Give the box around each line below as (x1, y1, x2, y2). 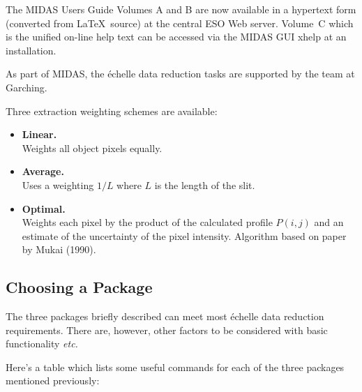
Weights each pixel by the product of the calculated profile (22, 215, 273, 229)
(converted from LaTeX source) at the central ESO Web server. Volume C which (6, 15, 354, 30)
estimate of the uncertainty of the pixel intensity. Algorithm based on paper (22, 228, 347, 243)
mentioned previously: (6, 373, 100, 388)
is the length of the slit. (154, 177, 255, 192)
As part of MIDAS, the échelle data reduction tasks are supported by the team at (6, 66, 355, 81)
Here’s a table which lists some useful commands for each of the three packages (6, 359, 345, 374)
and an (314, 215, 344, 229)
